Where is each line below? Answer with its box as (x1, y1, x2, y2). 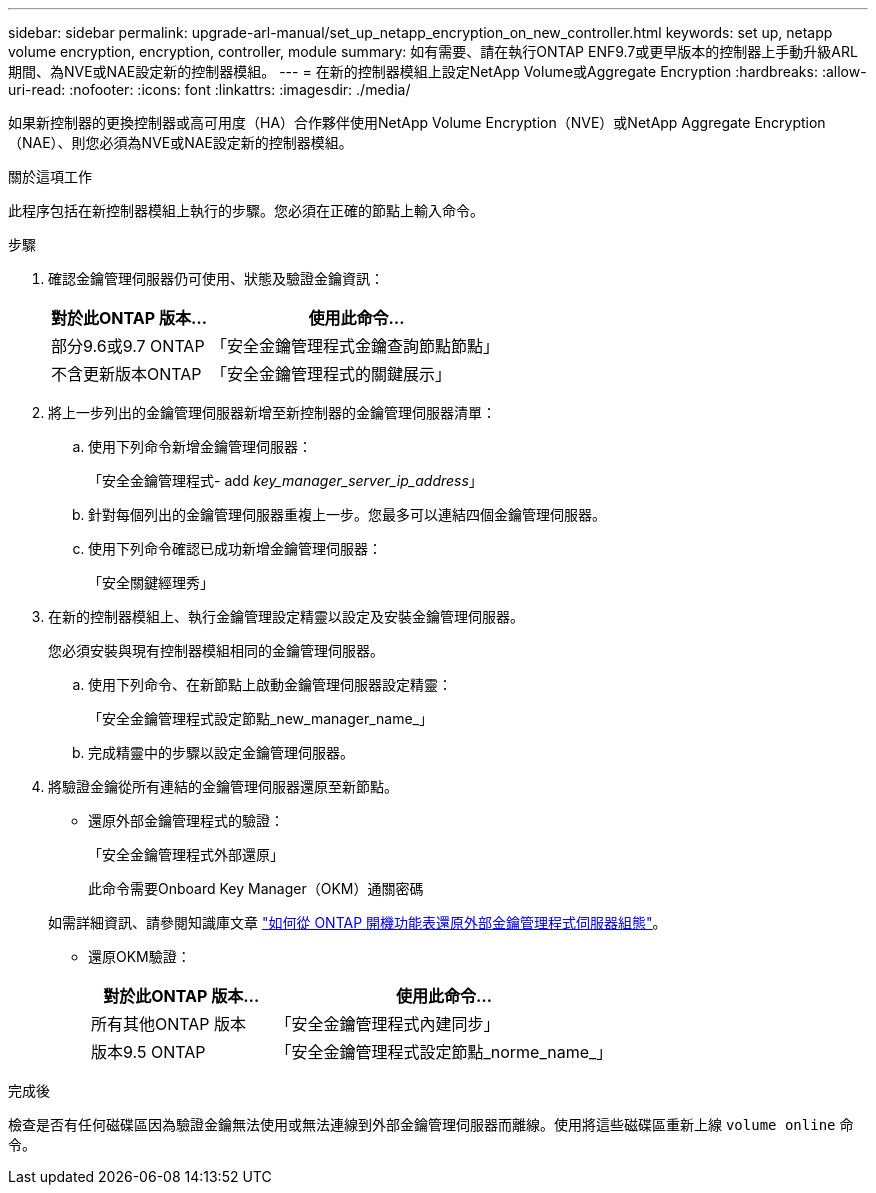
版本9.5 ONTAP (91, 1042, 206, 1062)
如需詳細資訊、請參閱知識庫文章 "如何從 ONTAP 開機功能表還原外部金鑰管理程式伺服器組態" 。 (48, 914, 667, 931)
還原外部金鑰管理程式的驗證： (88, 812, 284, 829)
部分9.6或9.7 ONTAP (51, 336, 205, 356)
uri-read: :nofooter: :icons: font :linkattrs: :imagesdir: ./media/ (8, 81, 411, 98)
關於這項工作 (8, 168, 92, 185)
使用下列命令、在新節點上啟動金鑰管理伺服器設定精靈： (88, 676, 452, 693)
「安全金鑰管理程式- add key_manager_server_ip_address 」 (88, 472, 483, 489)
